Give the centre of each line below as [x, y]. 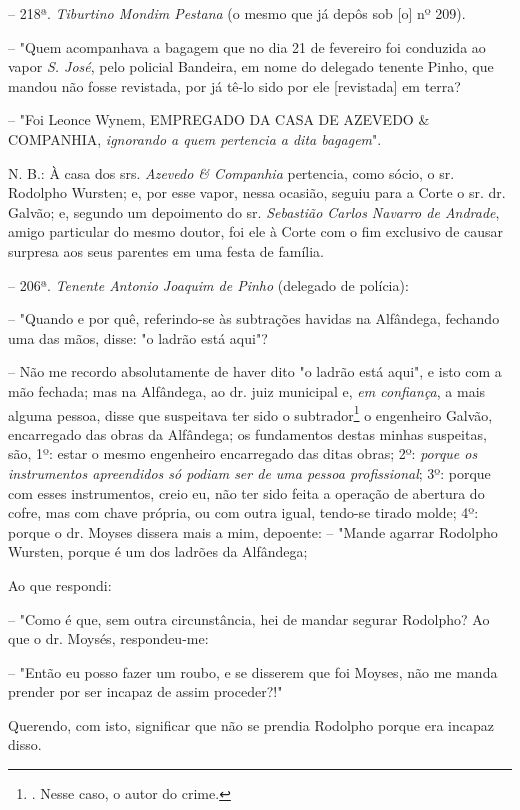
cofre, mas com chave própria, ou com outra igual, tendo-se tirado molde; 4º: [243, 512]
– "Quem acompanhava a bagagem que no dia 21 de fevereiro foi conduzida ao [247, 46]
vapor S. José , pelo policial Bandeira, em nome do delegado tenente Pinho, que [251, 66]
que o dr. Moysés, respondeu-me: [108, 638]
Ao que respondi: [60, 584]
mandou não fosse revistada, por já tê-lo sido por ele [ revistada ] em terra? [234, 85]
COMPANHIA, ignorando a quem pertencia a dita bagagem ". [195, 138]
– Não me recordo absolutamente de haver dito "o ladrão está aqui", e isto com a [255, 371]
